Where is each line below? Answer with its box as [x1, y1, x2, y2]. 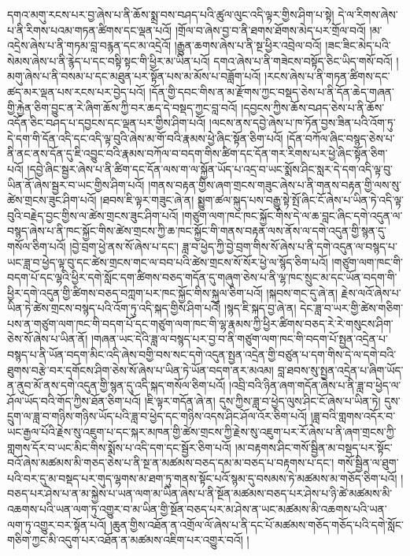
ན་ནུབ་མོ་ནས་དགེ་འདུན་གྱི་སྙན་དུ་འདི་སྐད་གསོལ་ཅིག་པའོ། [7, 377, 226, 394]
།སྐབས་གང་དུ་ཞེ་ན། [266, 284, 338, 300]
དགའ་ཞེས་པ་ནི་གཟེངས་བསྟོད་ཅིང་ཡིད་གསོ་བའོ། [213, 52, 393, 69]
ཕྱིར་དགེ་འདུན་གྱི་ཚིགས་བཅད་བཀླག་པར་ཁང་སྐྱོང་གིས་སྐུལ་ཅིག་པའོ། [7, 284, 263, 300]
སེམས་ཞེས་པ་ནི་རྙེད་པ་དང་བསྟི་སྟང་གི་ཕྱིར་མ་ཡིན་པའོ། [7, 52, 210, 69]
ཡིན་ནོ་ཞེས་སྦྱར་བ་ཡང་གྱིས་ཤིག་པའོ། [7, 176, 145, 192]
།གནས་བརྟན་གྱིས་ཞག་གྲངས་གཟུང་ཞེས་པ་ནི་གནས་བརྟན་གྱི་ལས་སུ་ [148, 176, 401, 192]
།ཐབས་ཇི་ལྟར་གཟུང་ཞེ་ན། [100, 192, 194, 208]
